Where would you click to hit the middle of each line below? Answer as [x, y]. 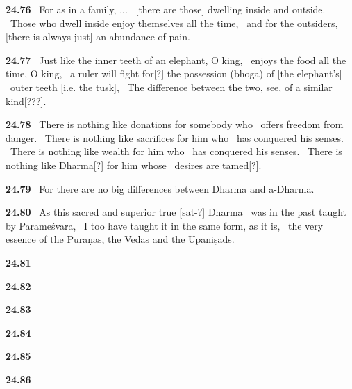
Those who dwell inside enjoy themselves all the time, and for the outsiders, [174, 23]
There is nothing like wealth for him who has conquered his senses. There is [176, 151]
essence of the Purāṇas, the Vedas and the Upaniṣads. [120, 239]
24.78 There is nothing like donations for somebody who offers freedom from [175, 124]
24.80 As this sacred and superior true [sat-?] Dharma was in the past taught [176, 212]
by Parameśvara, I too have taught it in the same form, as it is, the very [165, 225]
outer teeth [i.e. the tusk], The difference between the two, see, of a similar [171, 87]
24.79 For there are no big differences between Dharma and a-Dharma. [160, 188]
